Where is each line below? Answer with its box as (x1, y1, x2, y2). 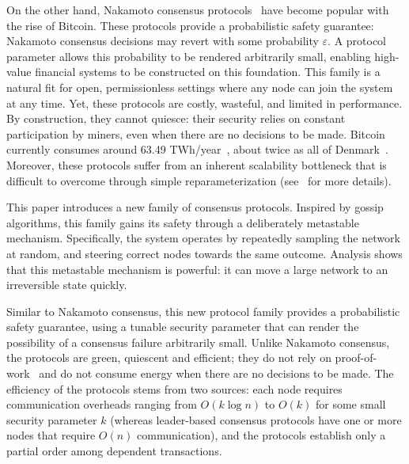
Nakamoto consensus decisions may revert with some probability (6, 32, 319, 49)
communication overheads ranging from (6, 396, 197, 413)
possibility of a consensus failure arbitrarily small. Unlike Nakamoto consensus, (6, 333, 390, 350)
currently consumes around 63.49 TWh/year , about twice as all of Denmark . (6, 141, 388, 158)
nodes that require (6, 427, 96, 443)
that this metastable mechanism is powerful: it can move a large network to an (6, 261, 388, 277)
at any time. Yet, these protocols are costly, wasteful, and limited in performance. (6, 94, 403, 111)
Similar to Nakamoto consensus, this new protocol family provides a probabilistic (6, 302, 400, 319)
